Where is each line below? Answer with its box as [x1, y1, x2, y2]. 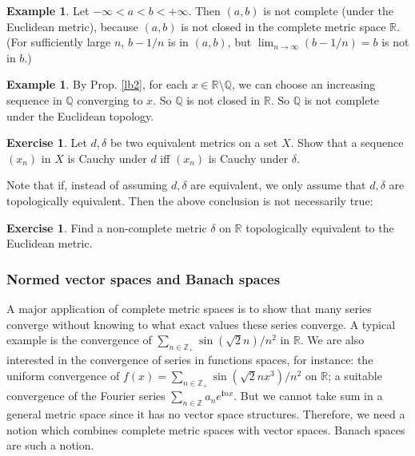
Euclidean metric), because [6, 18, 138, 34]
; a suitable [328, 367, 382, 383]
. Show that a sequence [290, 134, 404, 151]
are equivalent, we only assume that [190, 176, 366, 193]
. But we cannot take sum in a [233, 387, 383, 404]
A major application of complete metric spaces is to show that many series [6, 299, 372, 316]
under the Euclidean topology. [6, 107, 154, 124]
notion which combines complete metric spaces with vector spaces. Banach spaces [6, 421, 405, 438]
